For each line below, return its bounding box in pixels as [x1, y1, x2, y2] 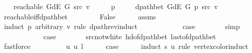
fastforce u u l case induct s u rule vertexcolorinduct [4, 41, 248, 51]
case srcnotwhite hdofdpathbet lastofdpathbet [43, 31, 216, 41]
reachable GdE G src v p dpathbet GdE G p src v [13, 1, 218, 11]
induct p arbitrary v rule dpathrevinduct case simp [4, 21, 240, 32]
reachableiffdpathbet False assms [4, 11, 156, 21]
